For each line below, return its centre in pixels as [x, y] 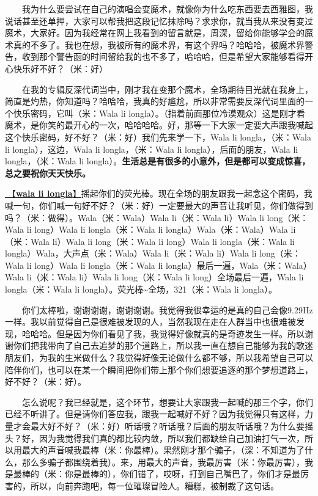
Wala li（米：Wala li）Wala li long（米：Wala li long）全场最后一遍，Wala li [154, 277]
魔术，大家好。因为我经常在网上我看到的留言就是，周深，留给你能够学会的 [155, 33]
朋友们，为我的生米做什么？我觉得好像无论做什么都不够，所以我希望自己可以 [159, 358]
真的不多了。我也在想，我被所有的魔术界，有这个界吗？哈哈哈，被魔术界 [159, 44]
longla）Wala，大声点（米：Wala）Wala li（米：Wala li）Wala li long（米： [153, 253]
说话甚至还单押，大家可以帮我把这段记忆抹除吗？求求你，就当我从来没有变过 [159, 20]
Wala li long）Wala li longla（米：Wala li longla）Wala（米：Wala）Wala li [150, 229]
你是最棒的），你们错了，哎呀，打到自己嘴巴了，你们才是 [178, 474]
